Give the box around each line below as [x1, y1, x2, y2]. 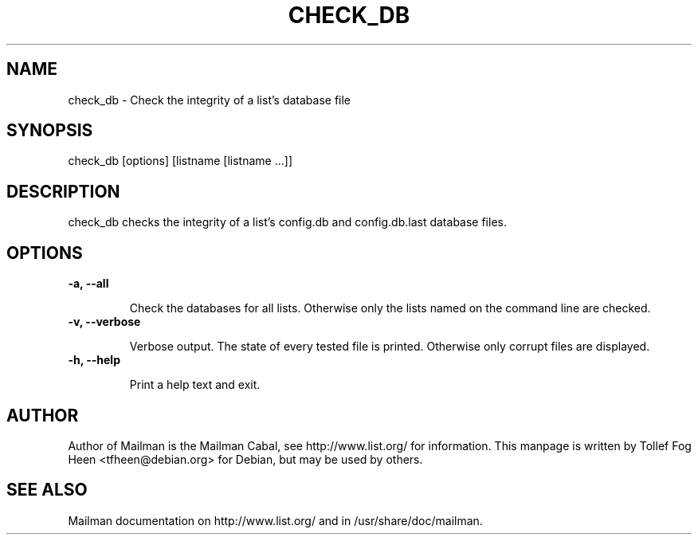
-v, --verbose [68, 315, 141, 329]
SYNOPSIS [6, 120, 93, 141]
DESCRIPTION [6, 181, 120, 202]
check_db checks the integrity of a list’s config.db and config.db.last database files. [68, 215, 507, 229]
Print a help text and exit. [129, 378, 261, 392]
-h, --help [68, 353, 120, 367]
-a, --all [68, 276, 109, 291]
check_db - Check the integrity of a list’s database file [68, 92, 351, 107]
